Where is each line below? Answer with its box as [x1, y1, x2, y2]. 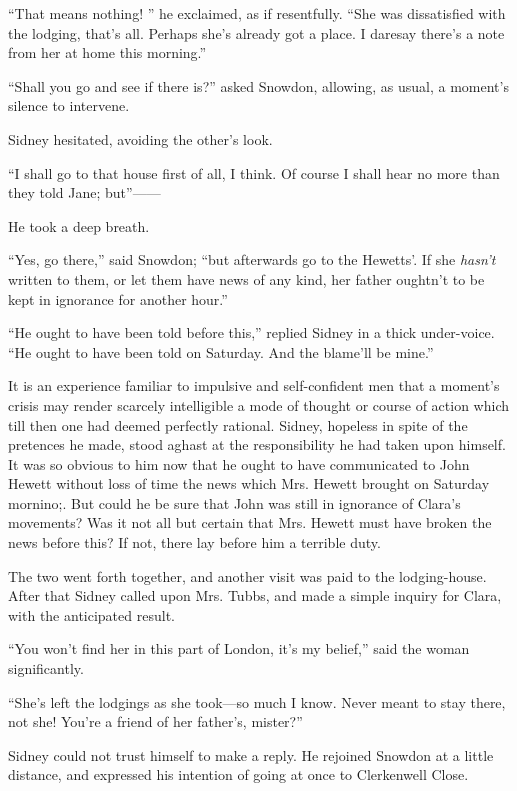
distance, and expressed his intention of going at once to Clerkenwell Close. [8, 764, 469, 785]
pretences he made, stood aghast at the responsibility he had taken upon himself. [8, 434, 506, 455]
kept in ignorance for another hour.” [8, 288, 228, 309]
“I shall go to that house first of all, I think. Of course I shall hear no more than [8, 162, 500, 183]
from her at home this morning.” [8, 42, 207, 63]
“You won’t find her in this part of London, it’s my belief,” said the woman [8, 638, 470, 659]
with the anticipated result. [8, 604, 175, 625]
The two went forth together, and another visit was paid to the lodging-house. [8, 565, 487, 586]
